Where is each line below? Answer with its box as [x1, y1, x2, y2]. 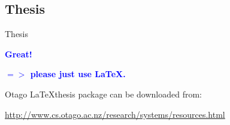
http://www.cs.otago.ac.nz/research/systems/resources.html [5, 108, 225, 120]
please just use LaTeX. [30, 68, 126, 80]
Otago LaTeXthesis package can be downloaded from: [5, 87, 202, 100]
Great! [5, 47, 32, 60]
